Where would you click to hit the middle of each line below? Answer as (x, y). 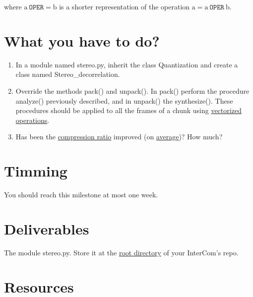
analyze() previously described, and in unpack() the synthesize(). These (124, 100)
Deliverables (47, 228)
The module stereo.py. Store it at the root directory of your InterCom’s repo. (121, 252)
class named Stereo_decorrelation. (68, 74)
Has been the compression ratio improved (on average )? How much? (119, 137)
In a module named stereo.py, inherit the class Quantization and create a (127, 64)
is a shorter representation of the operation (125, 6)
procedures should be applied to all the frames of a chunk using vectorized (128, 110)
